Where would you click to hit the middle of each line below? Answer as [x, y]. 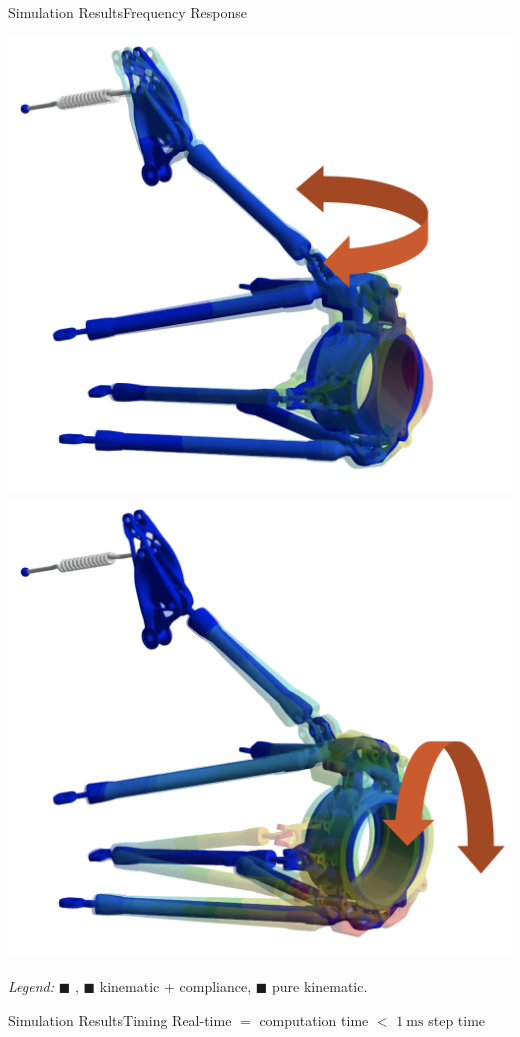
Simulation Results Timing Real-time [120, 1019]
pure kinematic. [320, 986]
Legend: [31, 986]
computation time [314, 1019]
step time [457, 1019]
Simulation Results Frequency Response [127, 12]
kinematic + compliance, [175, 986]
